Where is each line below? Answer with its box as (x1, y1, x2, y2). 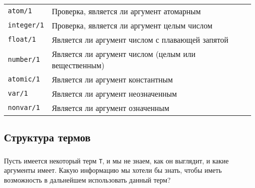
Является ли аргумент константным (51, 73, 173, 85)
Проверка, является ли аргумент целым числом (51, 19, 213, 31)
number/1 (8, 55, 40, 63)
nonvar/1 (8, 104, 40, 112)
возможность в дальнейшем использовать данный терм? (4, 174, 171, 185)
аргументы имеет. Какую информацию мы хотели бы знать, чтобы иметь (4, 165, 222, 175)
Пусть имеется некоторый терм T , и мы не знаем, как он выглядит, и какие (4, 155, 229, 165)
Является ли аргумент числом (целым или (51, 48, 196, 59)
